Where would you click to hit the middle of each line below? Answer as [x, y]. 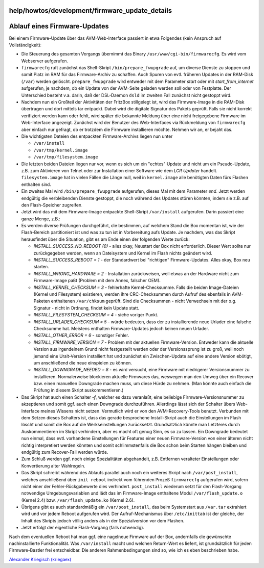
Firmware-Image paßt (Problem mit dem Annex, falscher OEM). [97, 281]
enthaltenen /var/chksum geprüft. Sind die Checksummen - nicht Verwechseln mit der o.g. [144, 301]
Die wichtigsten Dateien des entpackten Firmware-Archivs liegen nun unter [97, 136]
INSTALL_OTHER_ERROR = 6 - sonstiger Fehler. [81, 336]
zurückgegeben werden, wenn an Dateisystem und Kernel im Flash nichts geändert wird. [123, 253]
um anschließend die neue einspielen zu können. [83, 362]
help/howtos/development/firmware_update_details [90, 11]
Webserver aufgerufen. [45, 61]
